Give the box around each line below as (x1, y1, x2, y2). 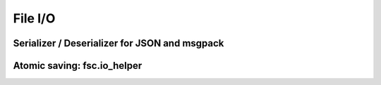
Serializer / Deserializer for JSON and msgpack (13, 37, 224, 49)
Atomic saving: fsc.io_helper (13, 60, 143, 72)
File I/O (13, 11, 56, 26)
